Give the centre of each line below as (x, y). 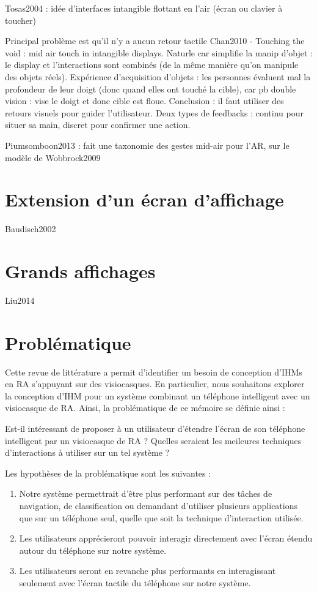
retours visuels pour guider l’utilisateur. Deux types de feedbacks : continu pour (154, 112)
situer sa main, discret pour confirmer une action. (98, 125)
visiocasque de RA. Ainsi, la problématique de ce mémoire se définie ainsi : (145, 408)
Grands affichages (80, 271)
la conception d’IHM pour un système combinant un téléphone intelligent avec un (158, 395)
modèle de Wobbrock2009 (53, 157)
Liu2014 (20, 300)
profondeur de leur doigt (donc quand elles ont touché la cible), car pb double (151, 89)
